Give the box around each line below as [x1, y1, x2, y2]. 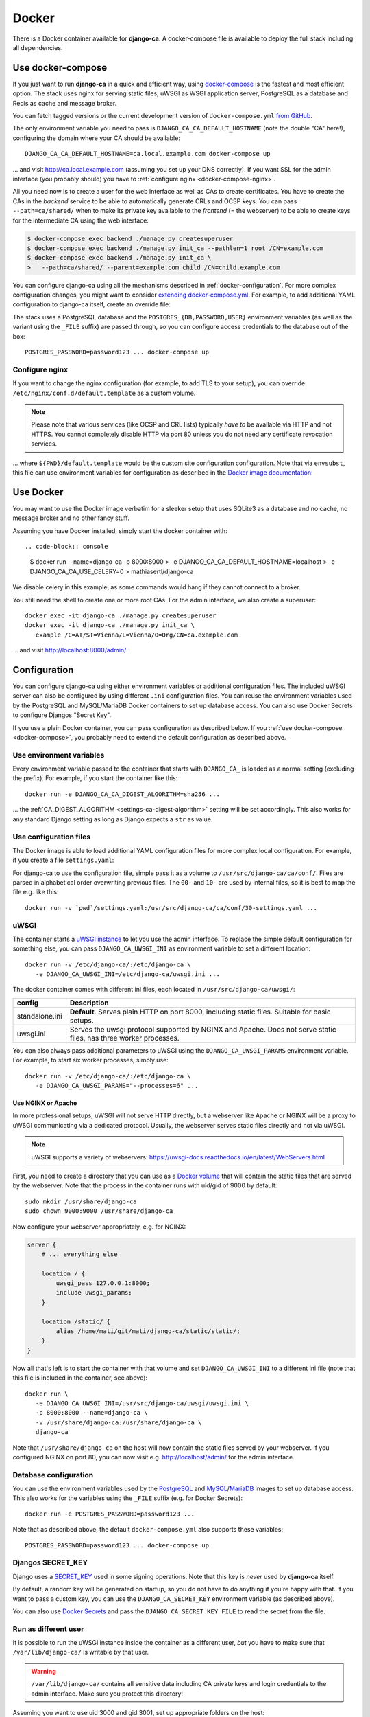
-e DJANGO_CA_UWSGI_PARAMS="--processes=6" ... [35, 1082, 199, 1090]
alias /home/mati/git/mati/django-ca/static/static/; [56, 1328, 241, 1335]
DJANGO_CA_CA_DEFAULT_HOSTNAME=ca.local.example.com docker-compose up [25, 150, 271, 158]
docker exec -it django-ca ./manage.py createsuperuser [25, 611, 217, 619]
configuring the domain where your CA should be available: [12, 134, 181, 142]
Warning [31, 1667, 56, 1675]
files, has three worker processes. [69, 1033, 180, 1043]
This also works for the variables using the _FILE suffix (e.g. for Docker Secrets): [12, 1494, 243, 1502]
